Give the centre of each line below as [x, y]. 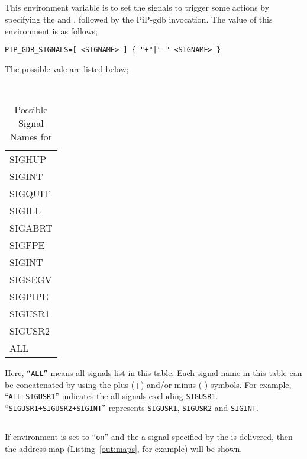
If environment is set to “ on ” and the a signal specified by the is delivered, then [149, 437]
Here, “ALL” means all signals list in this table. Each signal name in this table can [153, 373]
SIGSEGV [31, 280]
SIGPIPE [29, 297]
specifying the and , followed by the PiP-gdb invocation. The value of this [139, 19]
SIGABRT [31, 228]
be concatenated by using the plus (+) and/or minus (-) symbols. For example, [148, 384]
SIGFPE [27, 245]
